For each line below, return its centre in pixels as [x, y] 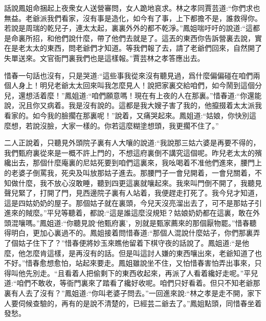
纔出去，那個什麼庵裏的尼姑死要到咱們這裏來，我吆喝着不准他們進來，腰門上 [133, 163]
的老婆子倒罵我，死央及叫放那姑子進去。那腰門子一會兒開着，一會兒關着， [129, 172]
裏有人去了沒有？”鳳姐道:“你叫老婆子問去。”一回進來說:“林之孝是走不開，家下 [133, 293]
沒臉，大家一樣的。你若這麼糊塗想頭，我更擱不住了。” [129, 125]
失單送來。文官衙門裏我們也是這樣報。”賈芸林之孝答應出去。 [104, 58]
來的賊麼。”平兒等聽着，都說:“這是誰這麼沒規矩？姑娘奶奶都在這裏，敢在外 [136, 213]
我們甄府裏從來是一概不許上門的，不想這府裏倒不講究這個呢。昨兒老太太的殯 [133, 152]
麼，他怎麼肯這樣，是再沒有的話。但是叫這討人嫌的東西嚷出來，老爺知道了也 [133, 253]
